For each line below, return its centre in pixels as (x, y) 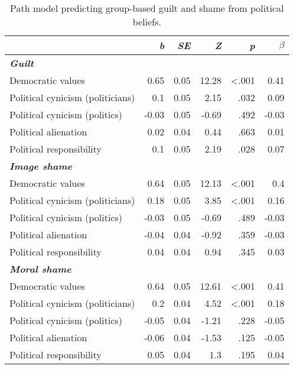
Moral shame (40, 269)
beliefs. (147, 22)
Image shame (41, 166)
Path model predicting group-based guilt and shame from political (147, 8)
